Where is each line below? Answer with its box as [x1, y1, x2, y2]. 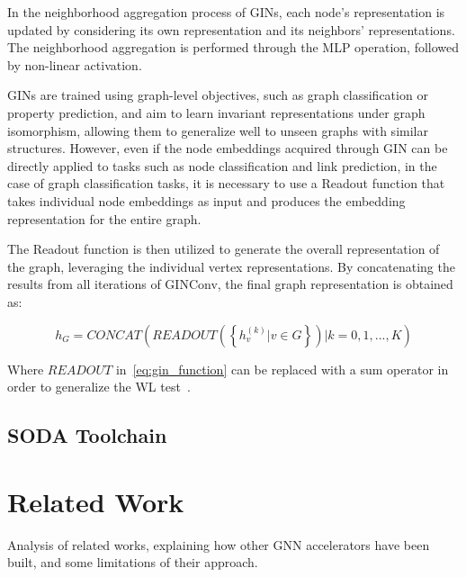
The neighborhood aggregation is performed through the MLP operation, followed [7, 38, 460, 57]
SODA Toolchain [7, 421, 167, 449]
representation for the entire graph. [7, 209, 202, 228]
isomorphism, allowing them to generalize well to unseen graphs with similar [7, 121, 428, 140]
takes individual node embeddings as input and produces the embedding [7, 191, 406, 210]
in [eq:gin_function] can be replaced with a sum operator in [115, 359, 449, 378]
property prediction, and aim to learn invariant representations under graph [7, 103, 426, 122]
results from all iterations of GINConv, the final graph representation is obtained [7, 275, 453, 293]
